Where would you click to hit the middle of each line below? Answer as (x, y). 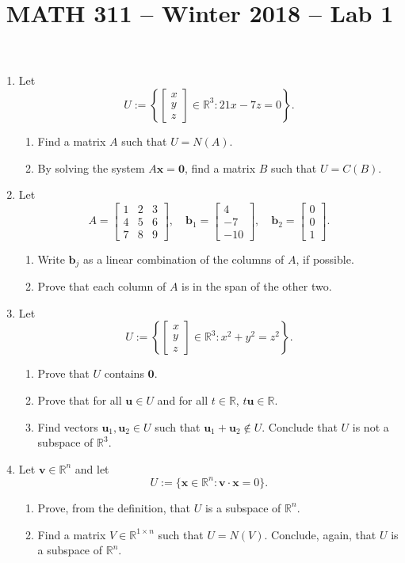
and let (92, 468)
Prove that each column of (102, 286)
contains (124, 373)
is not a (371, 426)
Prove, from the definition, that (114, 507)
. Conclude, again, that (320, 534)
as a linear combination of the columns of (183, 259)
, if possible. (325, 259)
